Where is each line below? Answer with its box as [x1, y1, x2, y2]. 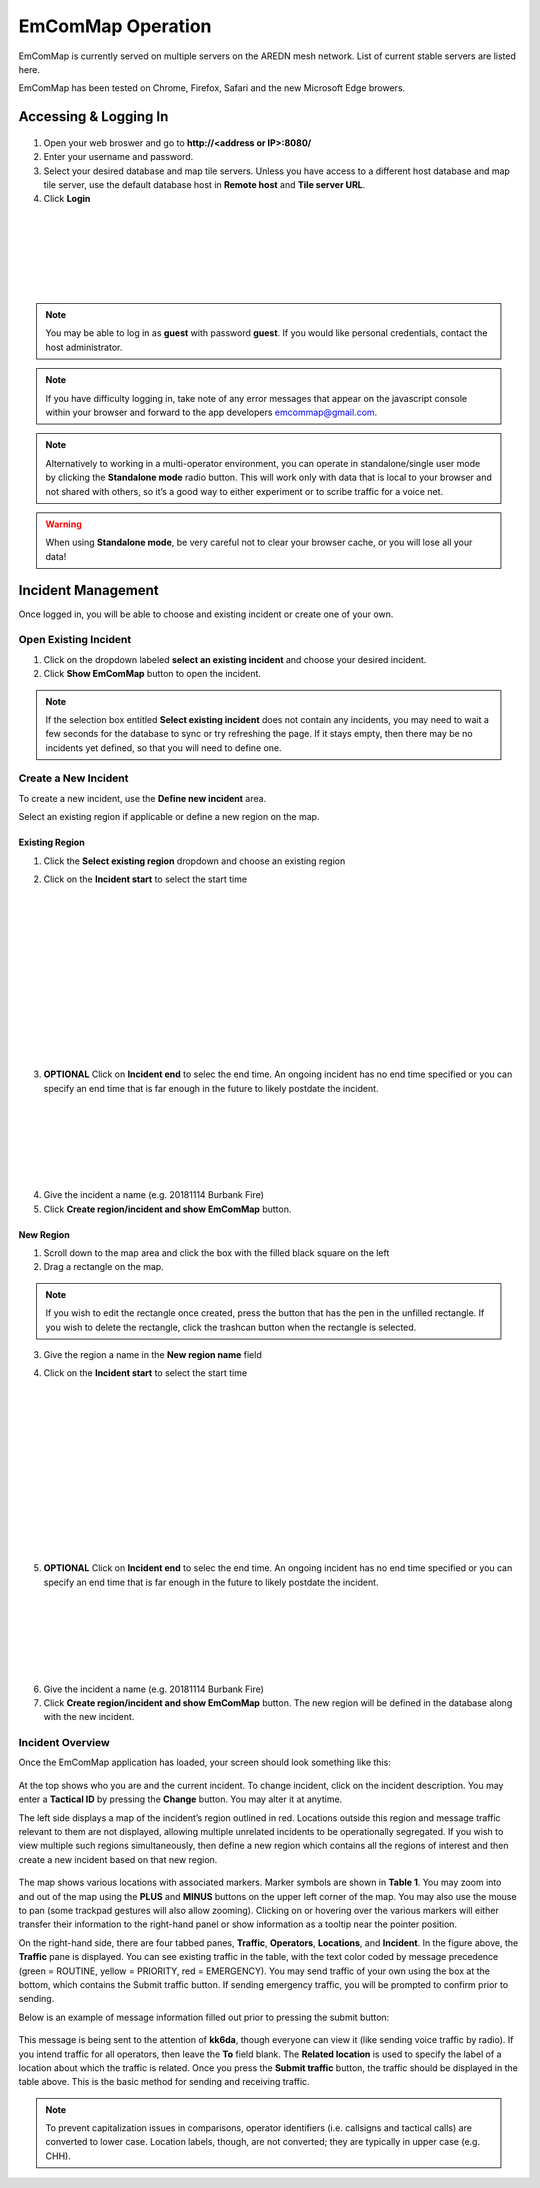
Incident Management [18, 581, 159, 599]
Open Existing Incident [18, 633, 132, 647]
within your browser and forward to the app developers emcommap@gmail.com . [45, 406, 378, 418]
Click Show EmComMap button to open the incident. [43, 668, 262, 680]
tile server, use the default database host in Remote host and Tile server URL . [43, 178, 366, 190]
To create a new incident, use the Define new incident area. [18, 792, 267, 804]
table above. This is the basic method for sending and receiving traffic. [18, 2076, 310, 2088]
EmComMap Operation [18, 15, 212, 37]
